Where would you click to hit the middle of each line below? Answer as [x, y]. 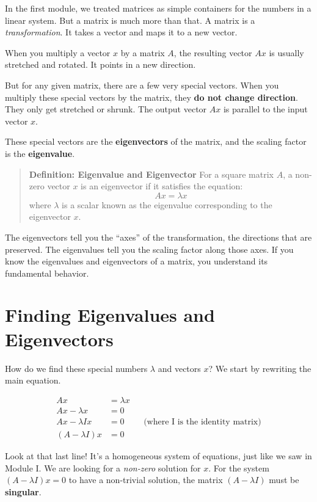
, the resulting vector [213, 52]
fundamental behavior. [47, 273]
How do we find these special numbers [76, 368]
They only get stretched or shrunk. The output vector [106, 109]
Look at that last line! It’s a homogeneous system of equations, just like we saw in [158, 455]
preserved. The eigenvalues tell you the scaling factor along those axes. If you [149, 249]
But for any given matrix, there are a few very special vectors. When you [142, 85]
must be [284, 480]
